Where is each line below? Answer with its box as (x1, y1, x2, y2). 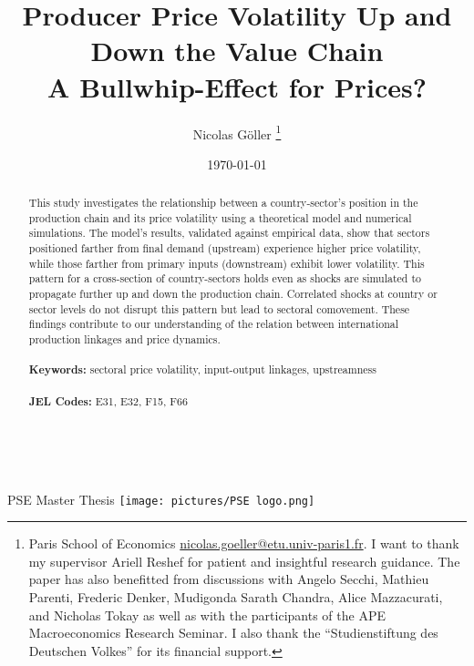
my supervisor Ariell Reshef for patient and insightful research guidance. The (28, 551, 460, 570)
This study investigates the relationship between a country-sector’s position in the (28, 195, 418, 210)
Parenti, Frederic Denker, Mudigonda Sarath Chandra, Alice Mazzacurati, (28, 588, 443, 607)
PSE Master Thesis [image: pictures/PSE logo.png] (7, 489, 315, 508)
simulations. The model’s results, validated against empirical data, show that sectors (28, 225, 430, 241)
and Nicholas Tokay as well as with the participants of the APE (28, 605, 386, 624)
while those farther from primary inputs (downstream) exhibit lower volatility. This (28, 255, 425, 271)
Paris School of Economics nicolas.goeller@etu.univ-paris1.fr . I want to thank (28, 534, 459, 553)
